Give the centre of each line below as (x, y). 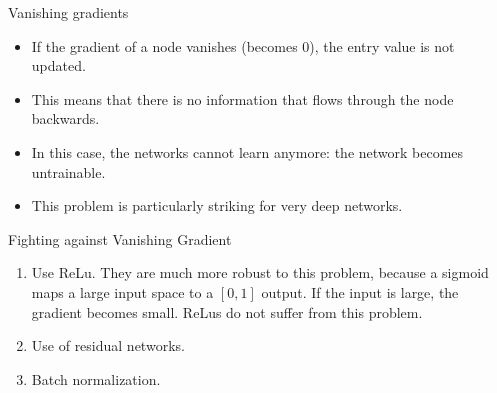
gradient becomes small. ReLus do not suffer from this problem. (227, 311)
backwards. (65, 118)
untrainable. (68, 171)
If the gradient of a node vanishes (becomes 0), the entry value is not (243, 45)
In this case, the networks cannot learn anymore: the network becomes (247, 151)
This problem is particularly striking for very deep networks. (217, 205)
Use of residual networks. (108, 345)
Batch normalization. (96, 378)
